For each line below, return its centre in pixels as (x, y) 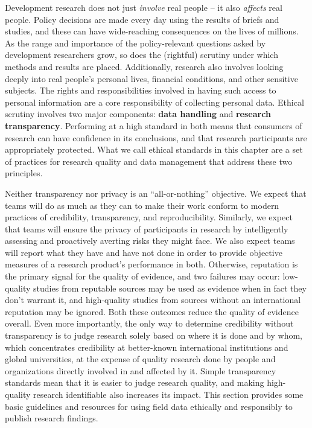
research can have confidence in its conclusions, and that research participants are (156, 137)
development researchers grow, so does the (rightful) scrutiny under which (142, 55)
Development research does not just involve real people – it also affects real (144, 7)
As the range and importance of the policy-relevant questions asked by (135, 43)
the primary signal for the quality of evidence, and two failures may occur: (142, 276)
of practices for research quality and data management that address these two (149, 161)
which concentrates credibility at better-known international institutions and (147, 347)
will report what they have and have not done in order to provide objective (144, 252)
